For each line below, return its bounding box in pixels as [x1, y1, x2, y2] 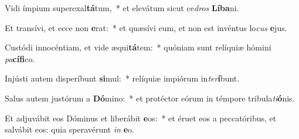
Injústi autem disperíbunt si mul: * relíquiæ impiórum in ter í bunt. [5, 72, 240, 84]
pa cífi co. [5, 52, 35, 65]
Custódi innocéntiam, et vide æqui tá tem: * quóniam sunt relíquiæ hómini [5, 41, 271, 53]
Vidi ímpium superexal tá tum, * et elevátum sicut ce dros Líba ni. [5, 2, 239, 13]
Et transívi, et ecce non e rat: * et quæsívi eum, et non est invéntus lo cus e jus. [5, 21, 287, 33]
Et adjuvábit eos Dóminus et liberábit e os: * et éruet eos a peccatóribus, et [5, 111, 277, 124]
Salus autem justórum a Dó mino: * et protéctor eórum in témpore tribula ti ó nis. [5, 91, 295, 104]
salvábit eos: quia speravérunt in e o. [5, 123, 134, 135]
